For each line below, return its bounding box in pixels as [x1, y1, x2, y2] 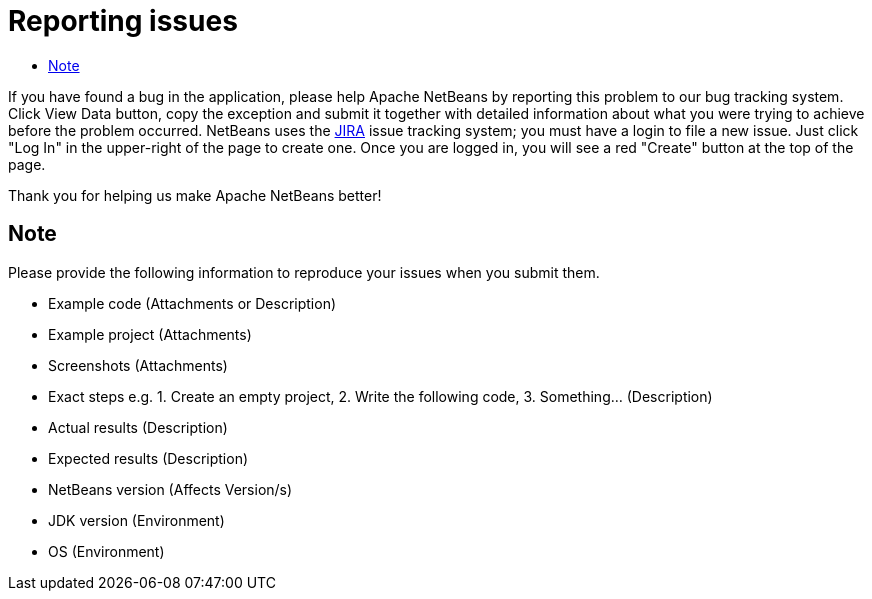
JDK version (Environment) [48, 511, 225, 529]
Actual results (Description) [48, 418, 228, 436]
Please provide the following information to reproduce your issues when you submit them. [8, 263, 600, 281]
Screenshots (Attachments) [48, 356, 228, 374]
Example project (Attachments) [48, 325, 252, 343]
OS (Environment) [48, 542, 165, 560]
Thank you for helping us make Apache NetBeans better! [8, 186, 382, 204]
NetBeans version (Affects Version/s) [48, 480, 293, 498]
